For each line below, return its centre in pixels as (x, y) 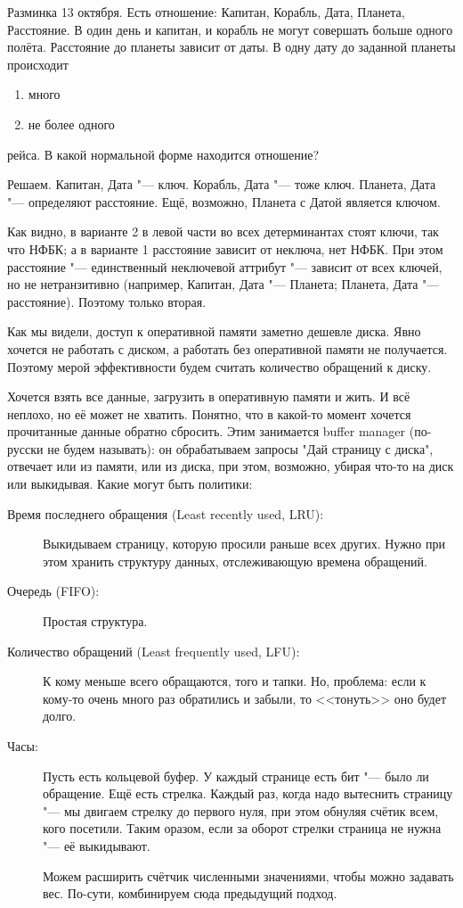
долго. (60, 716)
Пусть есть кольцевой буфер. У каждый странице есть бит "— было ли (236, 776)
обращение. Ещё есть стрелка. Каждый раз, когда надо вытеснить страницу (248, 793)
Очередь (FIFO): (53, 591)
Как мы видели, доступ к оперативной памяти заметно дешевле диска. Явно (214, 331)
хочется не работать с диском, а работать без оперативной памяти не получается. (227, 348)
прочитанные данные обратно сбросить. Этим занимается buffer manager (207, 431)
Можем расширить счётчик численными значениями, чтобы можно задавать (248, 875)
